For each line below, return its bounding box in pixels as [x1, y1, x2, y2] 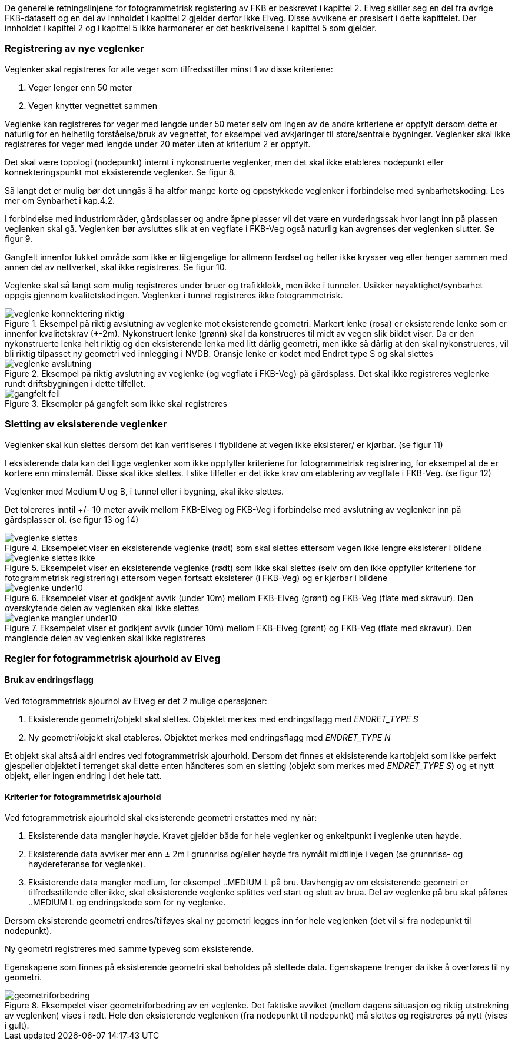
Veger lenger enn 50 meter [28, 82, 132, 92]
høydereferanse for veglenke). [28, 859, 145, 870]
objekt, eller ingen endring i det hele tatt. [5, 771, 162, 781]
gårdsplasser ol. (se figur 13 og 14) [5, 514, 139, 525]
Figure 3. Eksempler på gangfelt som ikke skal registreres [5, 398, 227, 409]
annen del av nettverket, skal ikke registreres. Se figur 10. [5, 261, 227, 272]
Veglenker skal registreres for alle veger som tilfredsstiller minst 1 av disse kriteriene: [5, 64, 333, 74]
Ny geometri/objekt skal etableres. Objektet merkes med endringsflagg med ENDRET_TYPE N [28, 732, 391, 743]
